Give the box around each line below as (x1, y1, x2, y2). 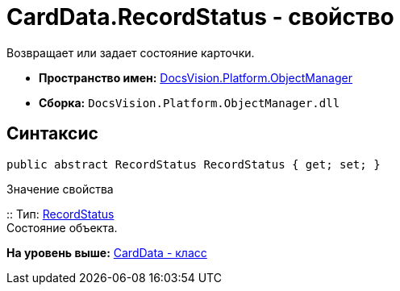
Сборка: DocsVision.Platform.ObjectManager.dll (39, 95, 340, 110)
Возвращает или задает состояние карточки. (6, 45, 255, 60)
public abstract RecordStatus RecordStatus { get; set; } (6, 157, 381, 171)
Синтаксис (6, 123, 98, 144)
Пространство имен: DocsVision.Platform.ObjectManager (39, 70, 352, 85)
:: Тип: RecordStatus (6, 206, 115, 221)
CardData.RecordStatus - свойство (6, 3, 394, 31)
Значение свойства (6, 181, 114, 196)
